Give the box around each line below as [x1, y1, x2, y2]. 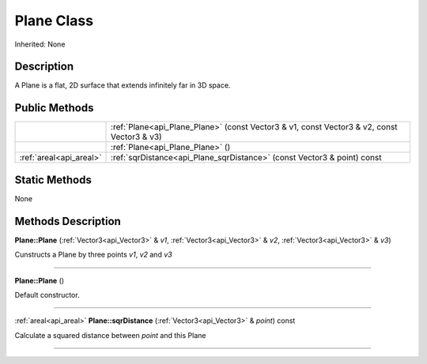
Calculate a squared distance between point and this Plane [14, 330, 206, 340]
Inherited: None [14, 39, 66, 49]
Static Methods [14, 173, 93, 186]
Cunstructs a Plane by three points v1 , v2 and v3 [14, 250, 173, 260]
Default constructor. [14, 290, 80, 299]
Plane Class [14, 12, 94, 29]
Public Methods [14, 101, 94, 114]
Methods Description [14, 214, 122, 228]
